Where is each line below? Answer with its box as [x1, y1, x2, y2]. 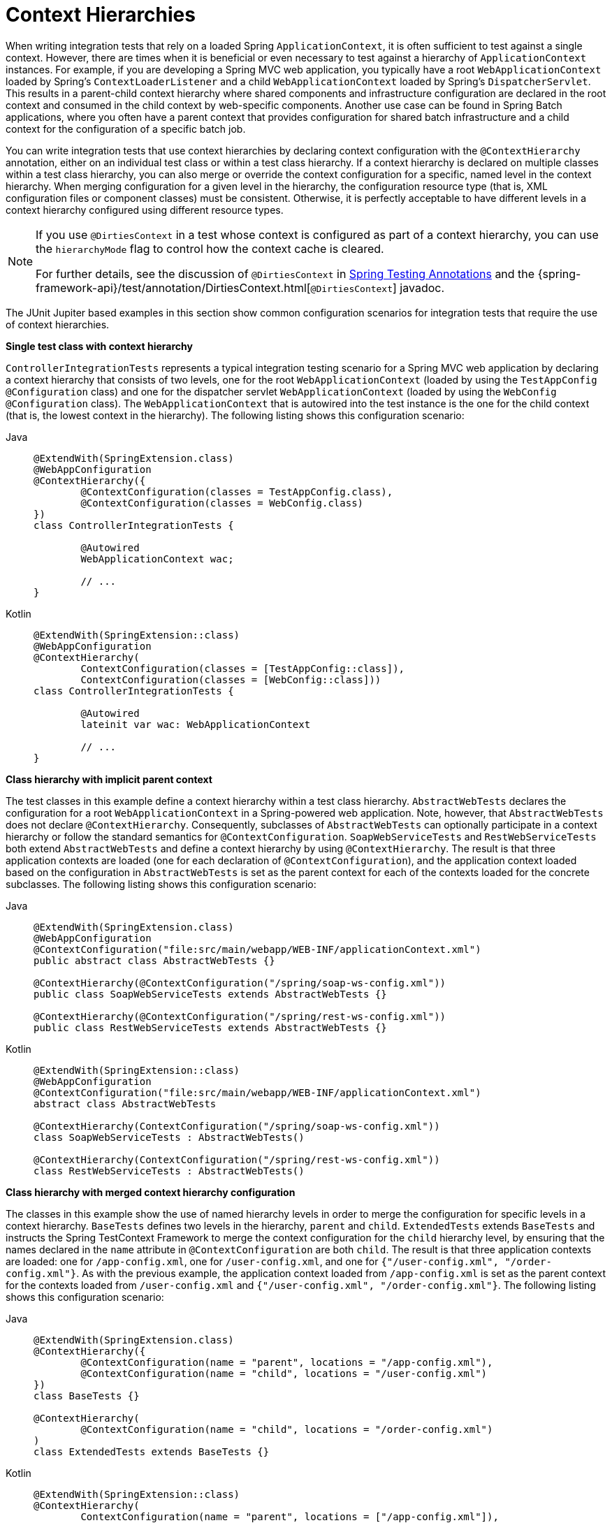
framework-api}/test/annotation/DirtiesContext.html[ [36, 280, 311, 295]
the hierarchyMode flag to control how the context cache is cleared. [36, 241, 384, 256]
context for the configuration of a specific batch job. [6, 122, 246, 135]
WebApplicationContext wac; [80, 553, 234, 564]
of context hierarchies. [6, 318, 110, 330]
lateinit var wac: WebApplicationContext [80, 718, 311, 730]
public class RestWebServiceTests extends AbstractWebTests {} [34, 1021, 387, 1033]
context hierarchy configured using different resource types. [6, 203, 284, 216]
